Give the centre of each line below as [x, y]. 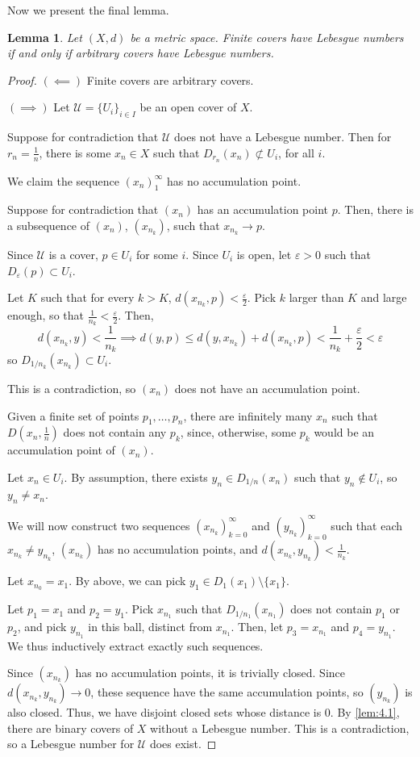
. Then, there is [375, 209]
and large [384, 297]
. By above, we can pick [127, 581]
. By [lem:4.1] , [365, 712]
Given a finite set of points [73, 415]
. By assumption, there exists [136, 477]
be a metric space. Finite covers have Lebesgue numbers [267, 37]
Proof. [22, 79]
